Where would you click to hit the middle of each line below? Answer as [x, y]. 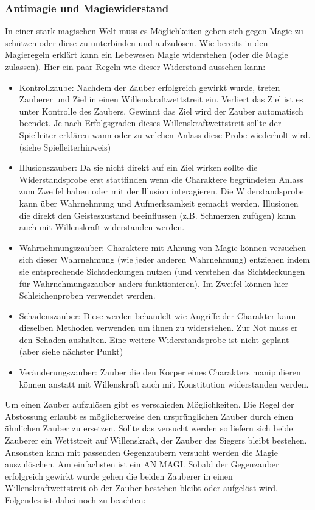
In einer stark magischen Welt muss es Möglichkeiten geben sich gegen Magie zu [154, 31]
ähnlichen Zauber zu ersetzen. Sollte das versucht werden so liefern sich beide [149, 428]
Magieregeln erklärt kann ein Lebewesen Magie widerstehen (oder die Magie [147, 55]
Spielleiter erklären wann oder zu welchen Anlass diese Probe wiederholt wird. [165, 134]
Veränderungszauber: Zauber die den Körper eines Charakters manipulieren [160, 372]
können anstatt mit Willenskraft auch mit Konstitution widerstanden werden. [164, 384]
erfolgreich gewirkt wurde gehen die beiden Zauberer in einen [119, 476]
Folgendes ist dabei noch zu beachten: [75, 500]
